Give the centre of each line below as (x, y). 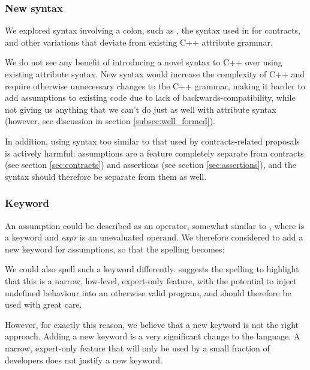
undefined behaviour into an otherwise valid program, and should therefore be (148, 292)
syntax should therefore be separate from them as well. (106, 176)
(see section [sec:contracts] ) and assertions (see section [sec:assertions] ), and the (151, 165)
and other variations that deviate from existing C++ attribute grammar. (139, 42)
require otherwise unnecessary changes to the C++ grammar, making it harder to (155, 85)
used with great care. (43, 304)
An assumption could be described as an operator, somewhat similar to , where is (155, 225)
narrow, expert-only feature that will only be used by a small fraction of (137, 348)
